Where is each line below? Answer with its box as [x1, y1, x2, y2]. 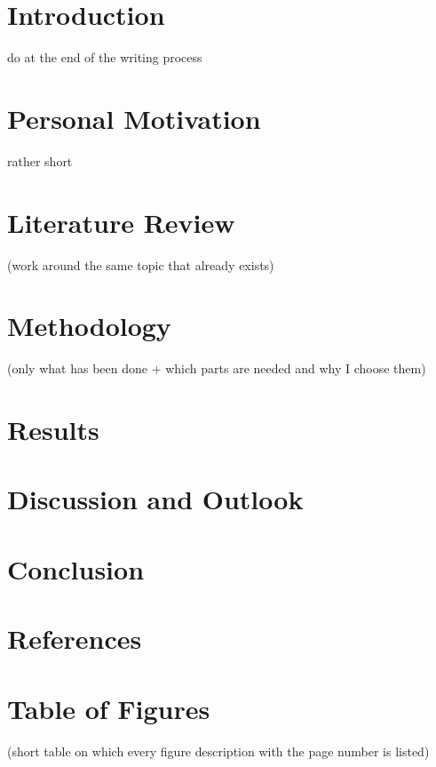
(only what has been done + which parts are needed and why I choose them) [7, 359, 426, 378]
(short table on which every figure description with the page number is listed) [7, 741, 430, 760]
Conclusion [7, 550, 145, 587]
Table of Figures [7, 690, 210, 726]
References [7, 620, 142, 657]
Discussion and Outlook [7, 481, 304, 517]
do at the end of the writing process [7, 48, 202, 67]
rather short [7, 151, 73, 170]
